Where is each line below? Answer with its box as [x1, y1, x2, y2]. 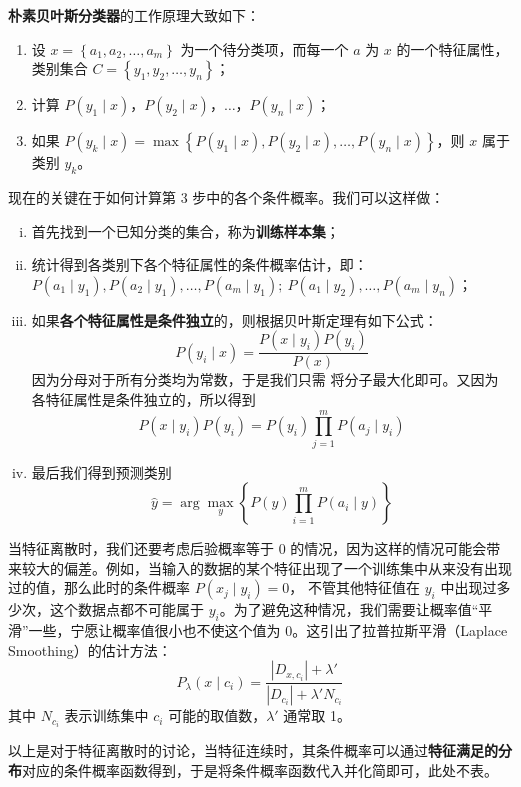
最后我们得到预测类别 [31, 461, 172, 482]
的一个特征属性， [396, 38, 509, 59]
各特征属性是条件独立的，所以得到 [31, 388, 256, 409]
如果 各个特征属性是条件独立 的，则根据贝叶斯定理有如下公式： [31, 309, 438, 330]
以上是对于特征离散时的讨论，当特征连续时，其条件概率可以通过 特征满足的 [8, 740, 498, 761]
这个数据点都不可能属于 [49, 599, 204, 620]
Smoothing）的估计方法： [8, 639, 172, 660]
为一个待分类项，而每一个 [180, 38, 349, 59]
